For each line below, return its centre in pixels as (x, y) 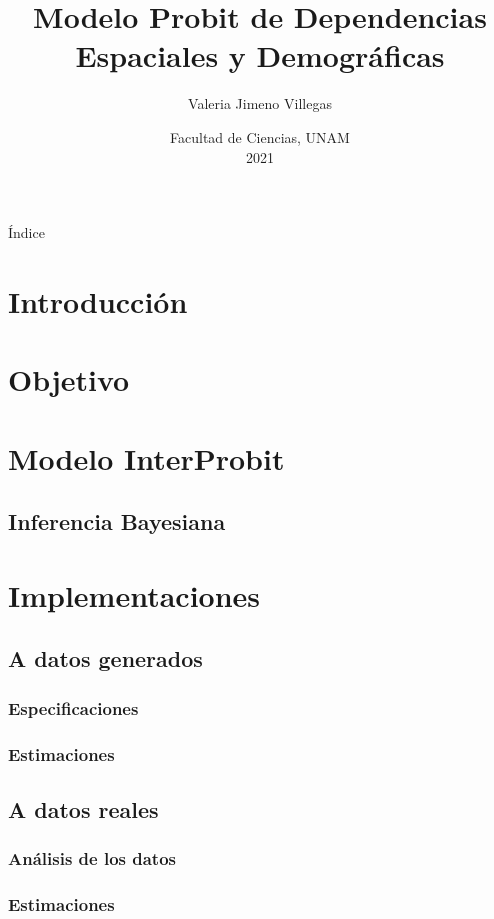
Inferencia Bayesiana (117, 521)
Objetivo (69, 379)
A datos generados (105, 658)
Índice (26, 232)
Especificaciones (73, 707)
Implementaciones (134, 594)
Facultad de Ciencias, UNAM (260, 136)
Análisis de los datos (92, 858)
